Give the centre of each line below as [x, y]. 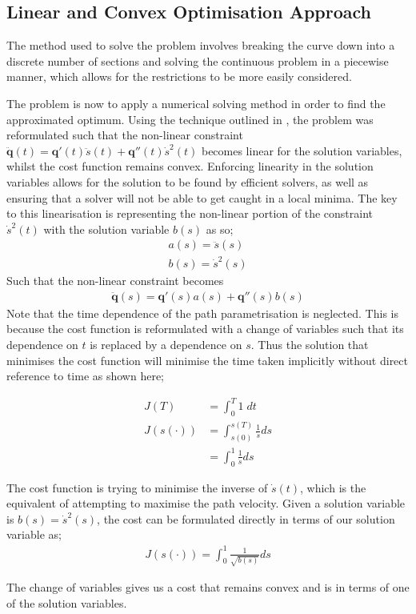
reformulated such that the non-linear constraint [125, 135]
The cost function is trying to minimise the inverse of [137, 487]
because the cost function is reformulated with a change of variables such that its [205, 329]
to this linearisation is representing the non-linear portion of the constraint [190, 213]
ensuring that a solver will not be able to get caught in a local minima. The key [202, 197]
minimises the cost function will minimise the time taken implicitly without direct [207, 360]
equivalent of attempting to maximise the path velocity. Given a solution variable [206, 503]
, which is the [333, 487]
